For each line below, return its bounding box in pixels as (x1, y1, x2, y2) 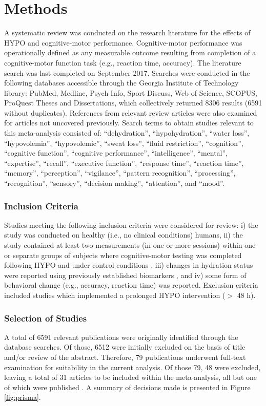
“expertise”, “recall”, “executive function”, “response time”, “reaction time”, (4, 157, 244, 168)
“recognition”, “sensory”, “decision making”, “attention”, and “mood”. (4, 178, 224, 188)
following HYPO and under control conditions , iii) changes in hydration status (4, 260, 253, 270)
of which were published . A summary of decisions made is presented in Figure (4, 381, 251, 392)
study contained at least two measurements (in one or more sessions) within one (4, 240, 256, 250)
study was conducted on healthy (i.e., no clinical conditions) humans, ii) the (4, 229, 243, 240)
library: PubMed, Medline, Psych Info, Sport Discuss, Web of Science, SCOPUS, (4, 87, 258, 98)
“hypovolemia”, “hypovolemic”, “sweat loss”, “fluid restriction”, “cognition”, (4, 137, 243, 148)
